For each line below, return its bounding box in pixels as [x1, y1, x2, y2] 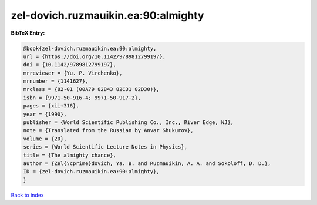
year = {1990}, [23, 110, 67, 117]
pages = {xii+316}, [23, 103, 79, 109]
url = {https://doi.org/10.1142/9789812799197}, [23, 53, 166, 60]
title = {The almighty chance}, [23, 152, 117, 159]
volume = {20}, [23, 135, 67, 142]
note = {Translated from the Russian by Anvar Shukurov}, [23, 127, 194, 134]
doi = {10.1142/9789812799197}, [23, 62, 117, 68]
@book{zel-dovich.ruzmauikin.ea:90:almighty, [23, 45, 157, 52]
